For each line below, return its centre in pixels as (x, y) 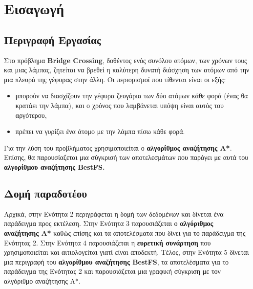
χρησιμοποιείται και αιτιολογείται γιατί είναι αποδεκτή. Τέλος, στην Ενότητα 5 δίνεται (126, 252)
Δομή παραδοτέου (46, 193)
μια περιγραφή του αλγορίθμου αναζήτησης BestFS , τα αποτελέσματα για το (116, 261)
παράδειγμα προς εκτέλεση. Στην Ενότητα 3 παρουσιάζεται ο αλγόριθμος (109, 223)
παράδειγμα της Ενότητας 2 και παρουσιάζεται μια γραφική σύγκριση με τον (112, 271)
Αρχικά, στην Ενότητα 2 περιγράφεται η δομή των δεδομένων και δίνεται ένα (114, 213)
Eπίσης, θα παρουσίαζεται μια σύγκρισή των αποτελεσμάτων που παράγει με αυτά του (126, 157)
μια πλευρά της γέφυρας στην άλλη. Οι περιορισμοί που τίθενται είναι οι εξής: (115, 79)
